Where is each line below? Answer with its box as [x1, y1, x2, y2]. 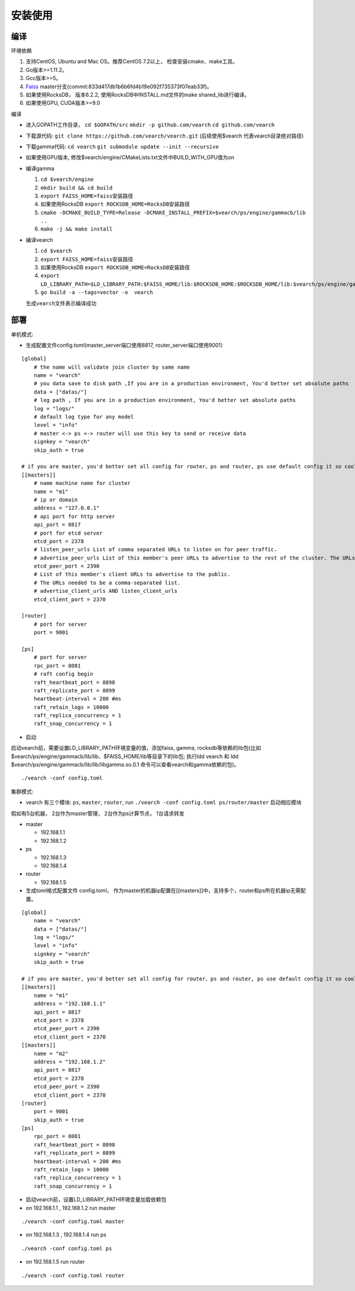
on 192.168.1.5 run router [25, 1258, 85, 1266]
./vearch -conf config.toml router [21, 1272, 125, 1279]
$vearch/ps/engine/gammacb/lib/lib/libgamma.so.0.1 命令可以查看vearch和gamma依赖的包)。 [11, 761, 240, 768]
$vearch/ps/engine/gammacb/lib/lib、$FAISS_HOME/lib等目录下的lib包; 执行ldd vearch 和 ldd [11, 753, 239, 760]
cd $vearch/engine [40, 176, 94, 183]
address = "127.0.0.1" [33, 504, 100, 512]
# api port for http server [33, 513, 115, 520]
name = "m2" [33, 1050, 69, 1057]
